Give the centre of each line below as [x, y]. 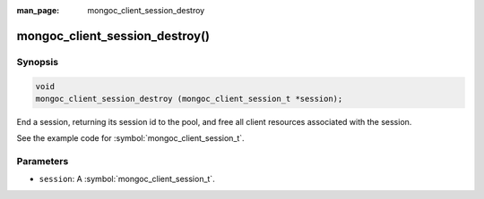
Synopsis [37, 62]
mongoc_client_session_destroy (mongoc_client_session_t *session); [189, 99]
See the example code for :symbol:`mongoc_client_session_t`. [131, 138]
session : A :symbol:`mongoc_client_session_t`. [127, 179]
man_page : [38, 10]
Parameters [43, 162]
